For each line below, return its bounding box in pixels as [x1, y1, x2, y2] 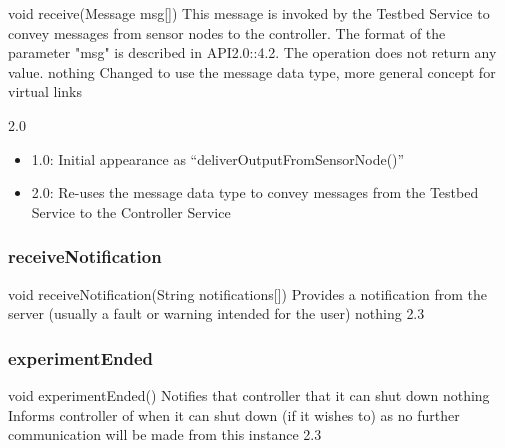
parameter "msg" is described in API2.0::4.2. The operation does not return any [8, 42, 497, 63]
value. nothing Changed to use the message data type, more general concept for [8, 61, 496, 82]
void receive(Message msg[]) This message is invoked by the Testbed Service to [8, 3, 490, 23]
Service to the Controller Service [31, 201, 231, 222]
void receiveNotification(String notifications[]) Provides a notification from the [8, 283, 487, 304]
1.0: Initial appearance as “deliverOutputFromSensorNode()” [31, 148, 405, 169]
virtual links [8, 81, 83, 102]
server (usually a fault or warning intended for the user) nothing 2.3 [8, 303, 425, 324]
